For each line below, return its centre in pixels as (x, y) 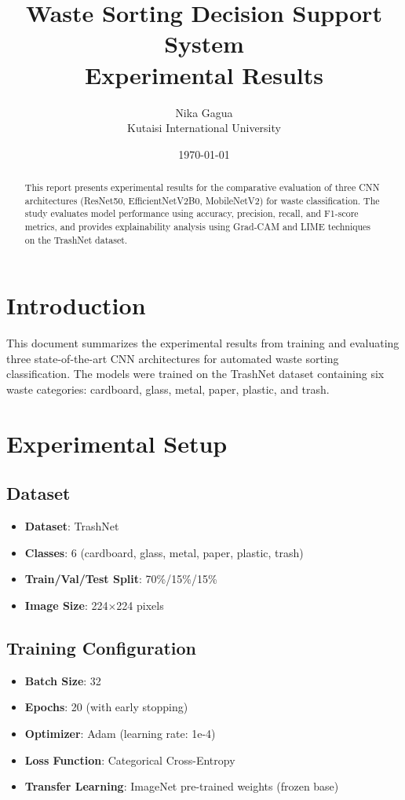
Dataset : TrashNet (72, 526)
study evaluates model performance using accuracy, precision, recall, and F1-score (192, 213)
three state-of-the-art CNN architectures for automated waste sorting (173, 358)
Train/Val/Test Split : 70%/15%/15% (121, 579)
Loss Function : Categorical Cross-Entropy (130, 760)
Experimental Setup (117, 443)
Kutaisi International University (204, 128)
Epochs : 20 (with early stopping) (106, 707)
